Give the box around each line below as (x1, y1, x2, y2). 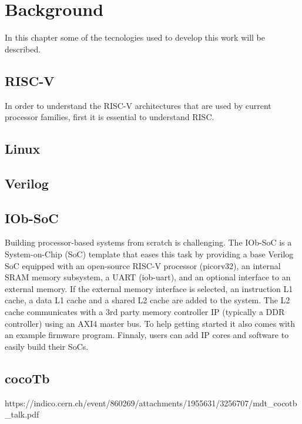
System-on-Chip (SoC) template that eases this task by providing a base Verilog (5, 248, 294, 260)
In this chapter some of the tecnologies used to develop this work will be (5, 31, 265, 44)
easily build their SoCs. (5, 340, 89, 352)
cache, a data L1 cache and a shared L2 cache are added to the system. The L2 (5, 294, 290, 306)
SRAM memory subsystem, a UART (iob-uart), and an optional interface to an (5, 271, 291, 283)
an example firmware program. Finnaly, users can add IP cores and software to (5, 329, 289, 341)
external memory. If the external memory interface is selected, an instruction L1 (5, 282, 293, 294)
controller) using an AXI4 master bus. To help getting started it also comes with (5, 317, 296, 329)
